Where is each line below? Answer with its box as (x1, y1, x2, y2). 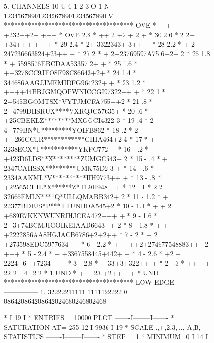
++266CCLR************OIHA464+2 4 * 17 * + (4, 134, 156, 144)
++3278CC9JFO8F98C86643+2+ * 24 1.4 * (4, 68, 137, 78)
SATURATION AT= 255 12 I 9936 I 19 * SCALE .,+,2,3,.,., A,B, (4, 322, 201, 332)
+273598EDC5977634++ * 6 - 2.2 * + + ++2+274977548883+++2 (4, 239, 208, 249)
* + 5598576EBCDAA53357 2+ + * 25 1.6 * (4, 58, 138, 68)
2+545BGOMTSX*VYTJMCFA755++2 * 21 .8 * (4, 96, 153, 106)
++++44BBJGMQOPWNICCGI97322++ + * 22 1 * (4, 86, 165, 97)
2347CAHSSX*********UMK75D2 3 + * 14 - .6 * (4, 163, 154, 173)
